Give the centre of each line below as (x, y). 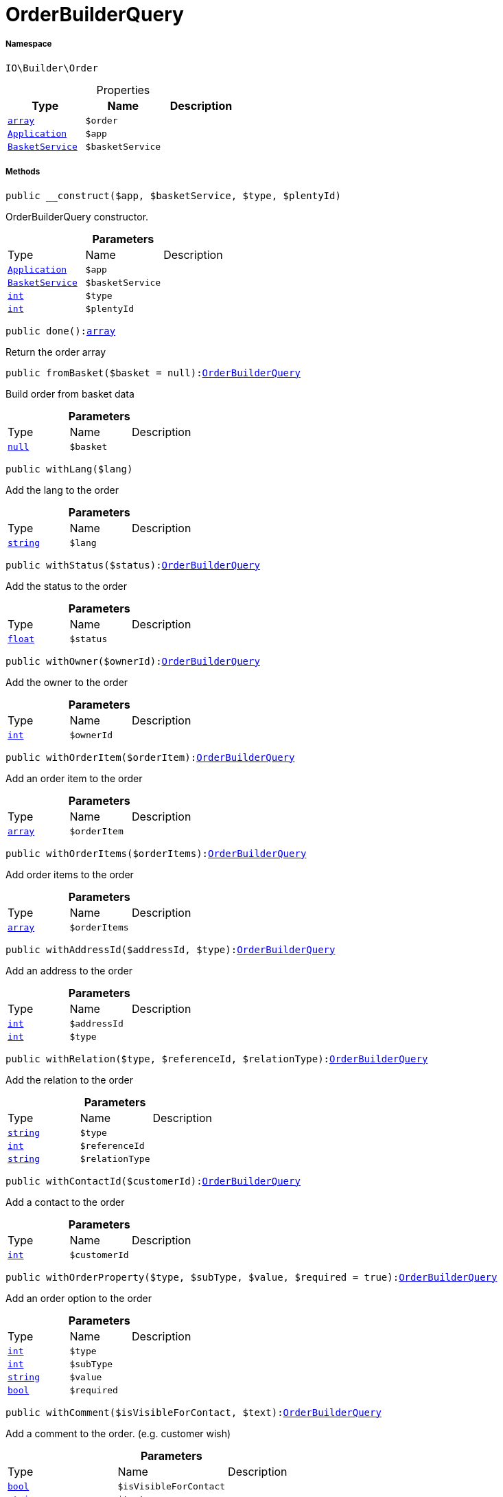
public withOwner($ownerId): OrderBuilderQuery (133, 661)
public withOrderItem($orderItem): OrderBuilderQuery (150, 757)
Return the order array (56, 352)
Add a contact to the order (65, 1202)
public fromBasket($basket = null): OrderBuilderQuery (153, 373)
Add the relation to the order (69, 1079)
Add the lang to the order (62, 490)
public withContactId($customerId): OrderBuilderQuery (153, 1181)
